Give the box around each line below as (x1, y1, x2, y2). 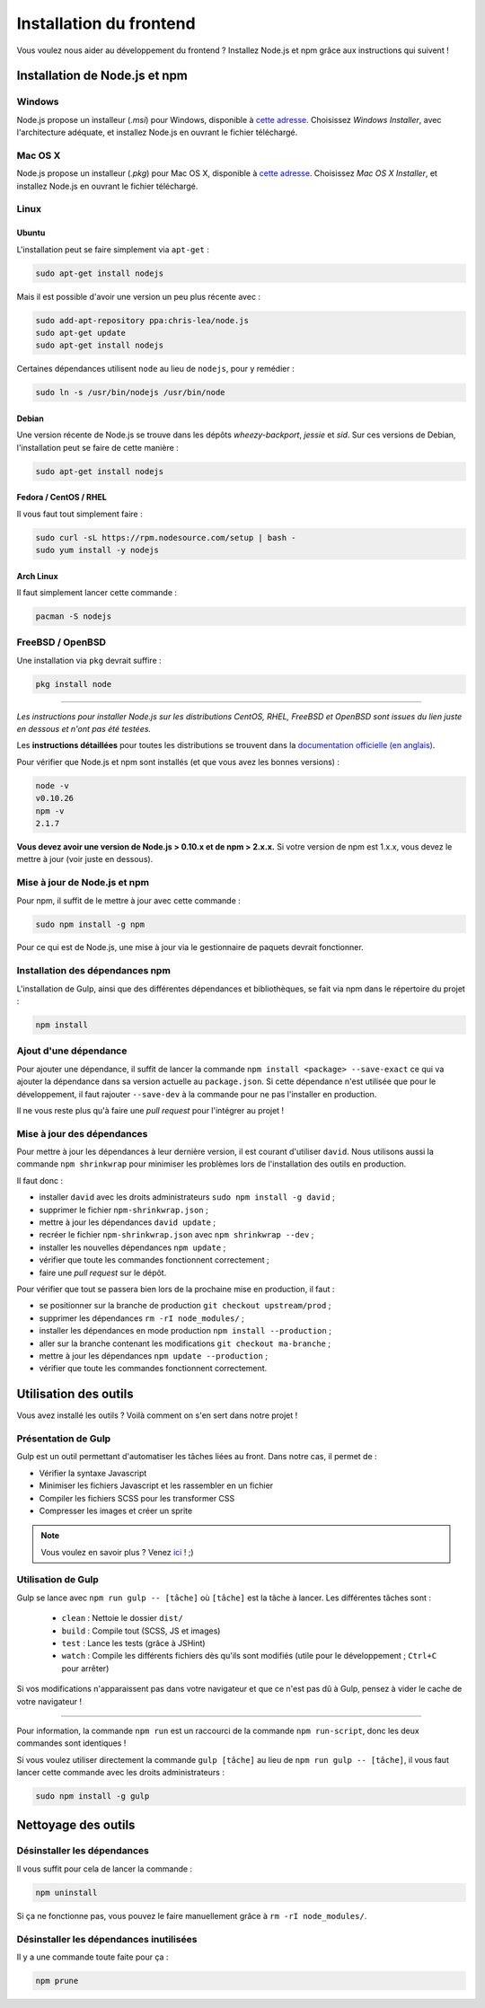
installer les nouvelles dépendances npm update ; (39, 1242, 226, 1253)
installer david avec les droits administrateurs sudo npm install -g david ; (39, 1192, 336, 1202)
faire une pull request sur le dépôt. (39, 1267, 167, 1278)
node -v (35, 780, 69, 790)
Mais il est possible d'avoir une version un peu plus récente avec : (16, 291, 260, 302)
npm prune (35, 1976, 79, 1986)
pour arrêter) (61, 1662, 110, 1674)
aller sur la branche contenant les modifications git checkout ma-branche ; (39, 1338, 331, 1349)
